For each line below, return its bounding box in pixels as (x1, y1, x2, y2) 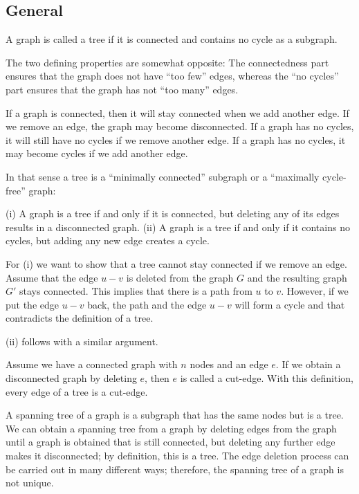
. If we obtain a (275, 357, 341, 372)
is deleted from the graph (126, 270, 234, 284)
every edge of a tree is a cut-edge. (6, 384, 148, 399)
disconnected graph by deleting (6, 371, 137, 385)
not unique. (6, 475, 54, 490)
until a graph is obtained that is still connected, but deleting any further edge (6, 434, 335, 449)
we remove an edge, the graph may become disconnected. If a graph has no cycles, (6, 119, 354, 134)
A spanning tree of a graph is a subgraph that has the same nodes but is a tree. (6, 408, 344, 422)
